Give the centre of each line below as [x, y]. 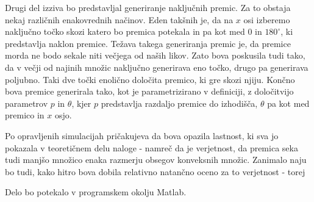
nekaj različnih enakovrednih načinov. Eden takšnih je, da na [119, 19]
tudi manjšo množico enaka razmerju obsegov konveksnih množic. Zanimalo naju [156, 160]
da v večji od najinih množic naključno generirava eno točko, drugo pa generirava [157, 67]
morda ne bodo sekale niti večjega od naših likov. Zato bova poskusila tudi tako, [155, 55]
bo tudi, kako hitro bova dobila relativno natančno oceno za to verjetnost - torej [155, 171]
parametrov [27, 103]
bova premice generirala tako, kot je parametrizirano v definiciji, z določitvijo [149, 91]
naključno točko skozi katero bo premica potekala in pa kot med [125, 31]
